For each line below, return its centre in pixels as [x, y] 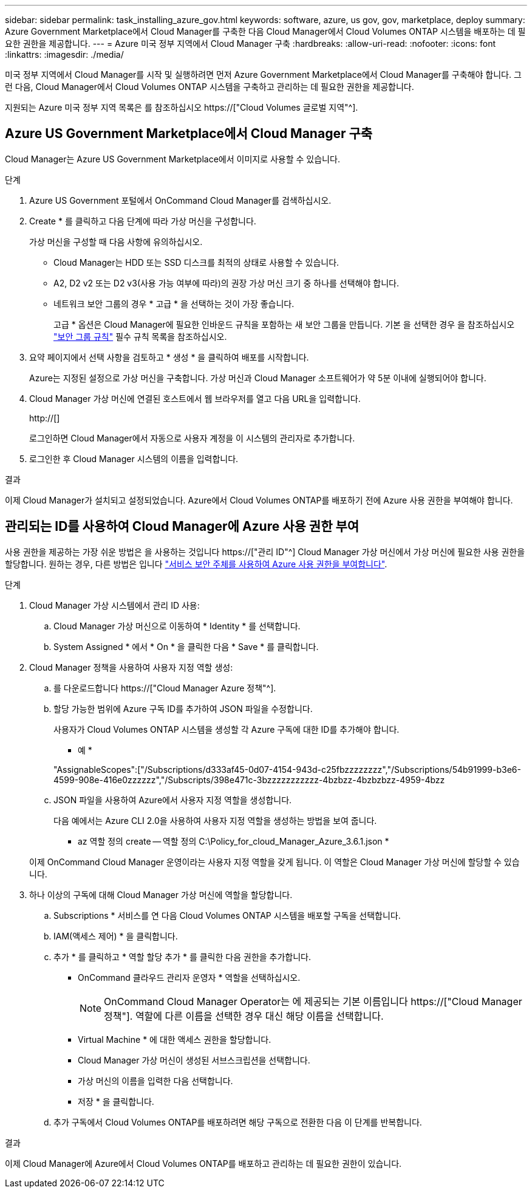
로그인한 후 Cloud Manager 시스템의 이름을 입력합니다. [134, 458]
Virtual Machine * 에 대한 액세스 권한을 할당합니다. [175, 1039]
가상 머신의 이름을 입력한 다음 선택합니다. [155, 1081]
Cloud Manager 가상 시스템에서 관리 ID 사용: [114, 605]
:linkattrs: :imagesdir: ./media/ [64, 54]
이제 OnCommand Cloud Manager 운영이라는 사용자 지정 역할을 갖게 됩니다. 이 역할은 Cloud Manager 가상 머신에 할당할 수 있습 [275, 862]
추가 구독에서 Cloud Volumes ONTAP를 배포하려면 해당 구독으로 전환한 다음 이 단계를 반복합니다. [238, 1122]
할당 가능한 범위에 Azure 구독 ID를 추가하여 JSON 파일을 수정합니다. [183, 708]
